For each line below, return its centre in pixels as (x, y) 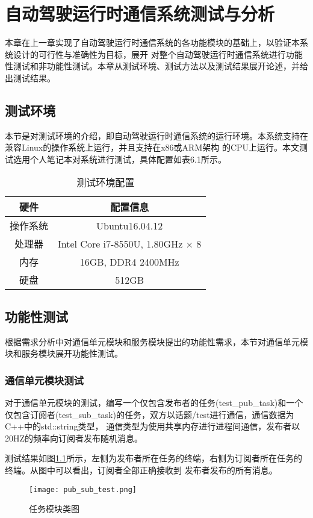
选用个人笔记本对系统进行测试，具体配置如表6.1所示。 (119, 159)
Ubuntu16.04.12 (130, 225)
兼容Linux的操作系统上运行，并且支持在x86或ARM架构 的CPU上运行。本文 (152, 147)
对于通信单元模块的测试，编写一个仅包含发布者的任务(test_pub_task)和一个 (154, 403)
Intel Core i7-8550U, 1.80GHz (120, 243)
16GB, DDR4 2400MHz (129, 261)
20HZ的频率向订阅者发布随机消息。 (74, 438)
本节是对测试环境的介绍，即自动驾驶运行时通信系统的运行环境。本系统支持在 (156, 135)
